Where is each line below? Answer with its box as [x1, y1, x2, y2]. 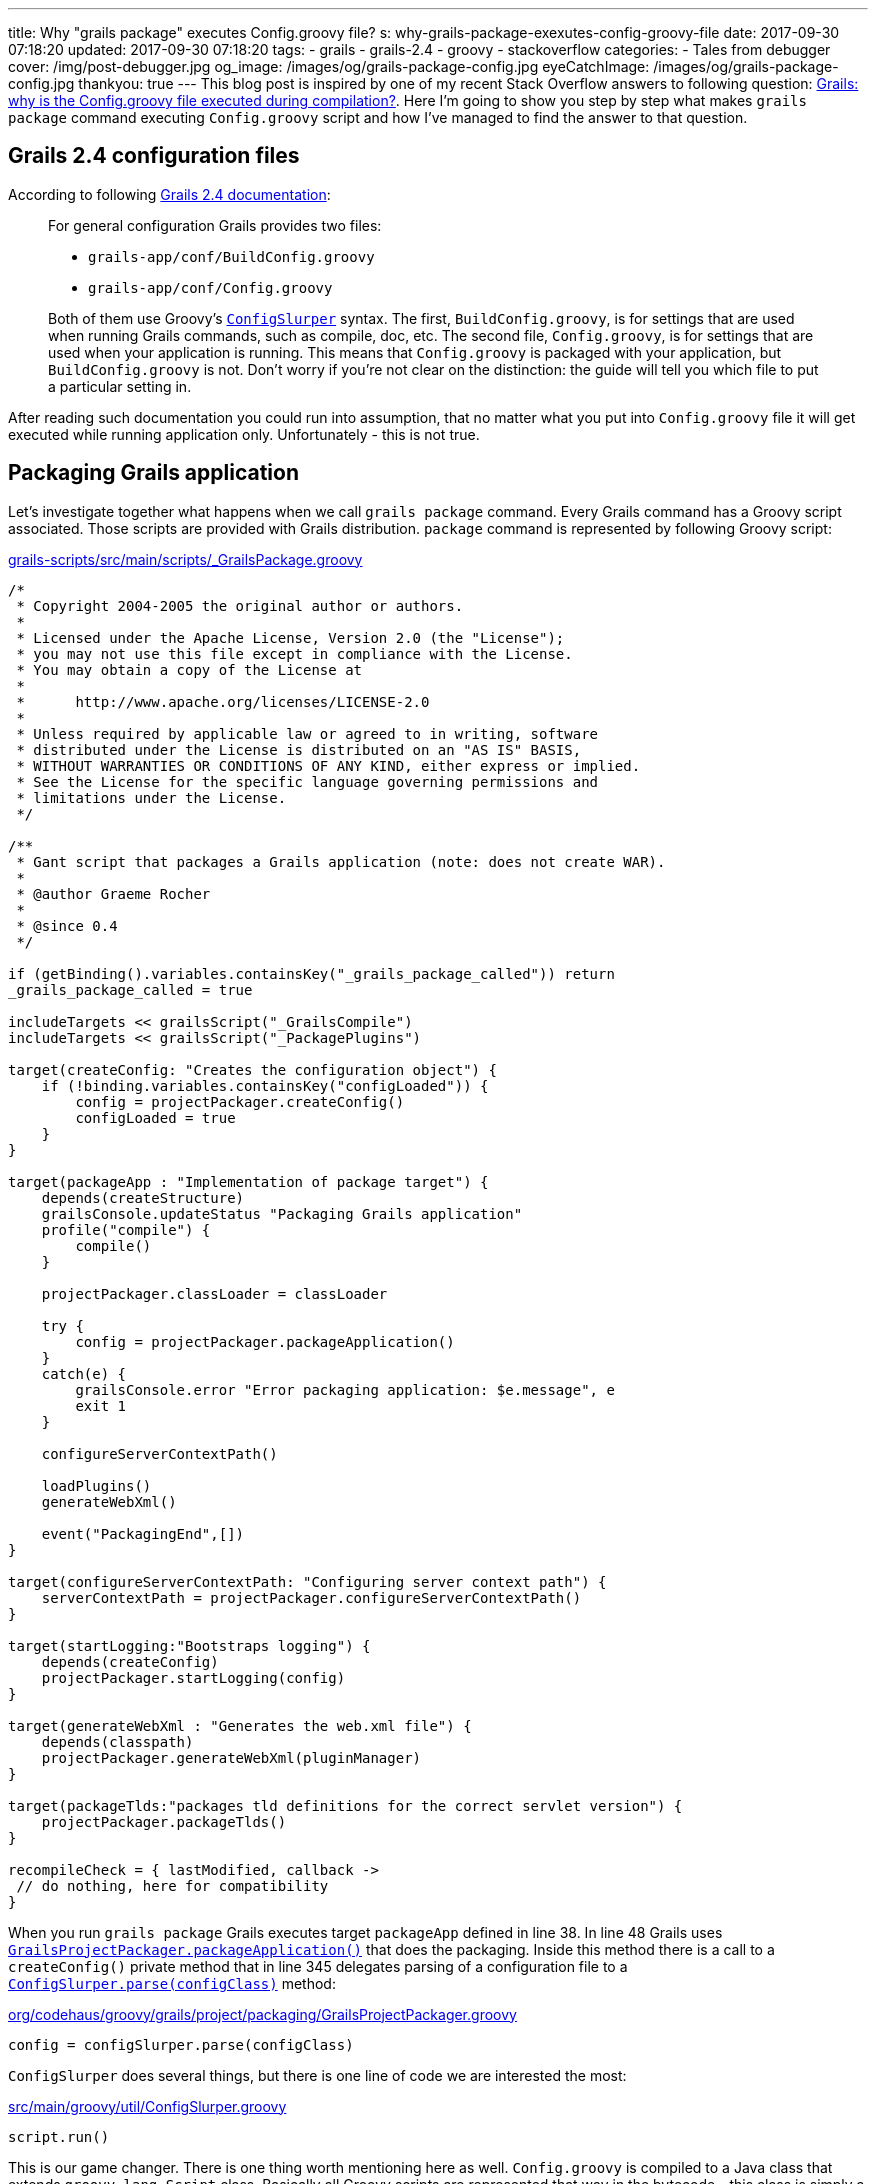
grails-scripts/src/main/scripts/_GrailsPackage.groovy [8, 550, 363, 568]
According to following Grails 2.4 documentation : [8, 185, 331, 203]
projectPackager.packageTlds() [41, 1813, 287, 1830]
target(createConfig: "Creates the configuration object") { [8, 1061, 497, 1078]
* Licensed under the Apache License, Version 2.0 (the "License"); [16, 629, 565, 646]
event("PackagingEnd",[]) [41, 1525, 245, 1542]
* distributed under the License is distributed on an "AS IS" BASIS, [16, 741, 582, 758]
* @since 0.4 [16, 917, 118, 934]
